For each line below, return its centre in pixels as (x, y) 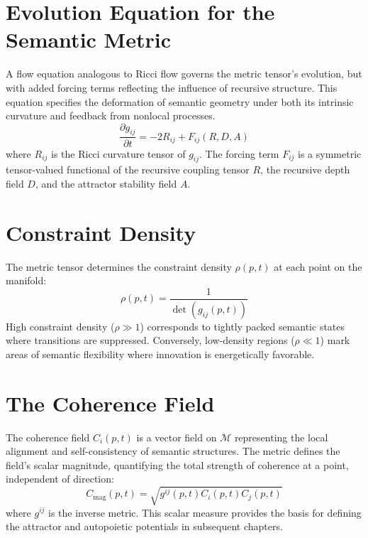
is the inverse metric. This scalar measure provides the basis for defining (205, 512)
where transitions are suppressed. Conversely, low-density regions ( (150, 340)
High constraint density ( (60, 326)
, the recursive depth (305, 170)
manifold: (26, 280)
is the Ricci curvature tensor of (118, 153)
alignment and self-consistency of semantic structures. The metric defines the (173, 451)
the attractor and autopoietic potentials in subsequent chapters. (144, 526)
